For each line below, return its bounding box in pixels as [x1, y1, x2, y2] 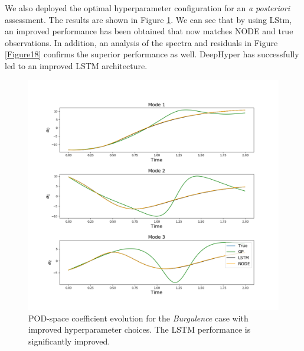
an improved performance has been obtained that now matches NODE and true [5, 25, 293, 37]
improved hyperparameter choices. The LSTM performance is [28, 323, 251, 336]
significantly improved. [28, 334, 110, 347]
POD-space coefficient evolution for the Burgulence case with [28, 311, 249, 324]
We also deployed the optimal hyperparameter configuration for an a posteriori [5, 2, 290, 14]
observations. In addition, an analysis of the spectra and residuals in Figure [5, 36, 278, 48]
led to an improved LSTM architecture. [5, 59, 148, 71]
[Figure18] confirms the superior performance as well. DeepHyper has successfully [5, 48, 299, 60]
